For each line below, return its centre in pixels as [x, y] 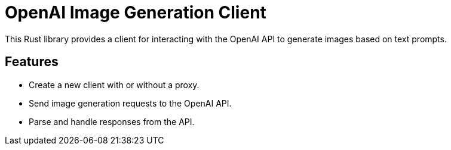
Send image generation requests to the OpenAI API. [130, 103]
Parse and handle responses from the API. [112, 121]
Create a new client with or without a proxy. [114, 85]
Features [32, 62]
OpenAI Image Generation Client [136, 12]
